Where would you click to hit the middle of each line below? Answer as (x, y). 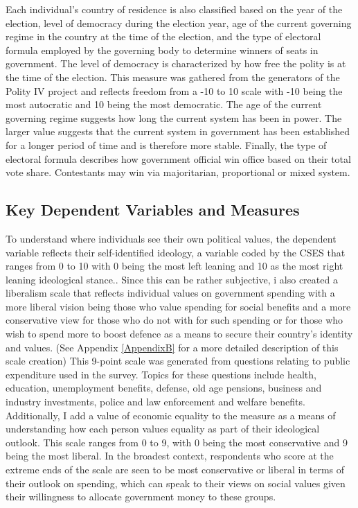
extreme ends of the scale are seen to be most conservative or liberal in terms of (175, 470)
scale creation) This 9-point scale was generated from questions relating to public (178, 361)
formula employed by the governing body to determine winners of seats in (162, 50)
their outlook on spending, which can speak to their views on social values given (176, 483)
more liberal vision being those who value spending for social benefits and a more (178, 306)
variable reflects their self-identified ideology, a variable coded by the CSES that (176, 252)
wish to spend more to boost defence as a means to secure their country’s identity (179, 334)
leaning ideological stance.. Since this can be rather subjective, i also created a (172, 279)
